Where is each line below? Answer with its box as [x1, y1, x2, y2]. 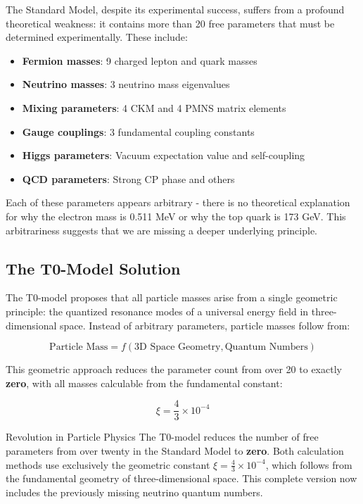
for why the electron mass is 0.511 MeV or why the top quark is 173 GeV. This [6, 208, 346, 223]
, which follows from [265, 457, 352, 472]
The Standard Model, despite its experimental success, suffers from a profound [6, 2, 345, 16]
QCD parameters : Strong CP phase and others [22, 171, 235, 186]
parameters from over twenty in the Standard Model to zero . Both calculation [6, 443, 344, 458]
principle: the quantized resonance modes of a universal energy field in [6, 303, 309, 318]
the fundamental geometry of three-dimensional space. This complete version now [6, 471, 357, 486]
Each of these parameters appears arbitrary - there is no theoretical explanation [6, 195, 350, 210]
